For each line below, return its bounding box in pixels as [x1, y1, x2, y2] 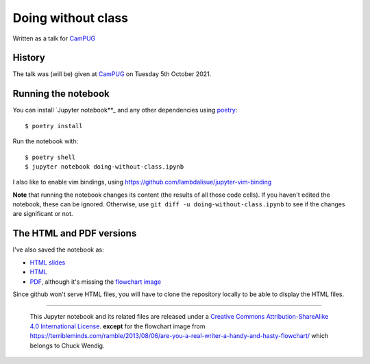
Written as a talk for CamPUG [12, 34, 96, 43]
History [12, 52, 46, 64]
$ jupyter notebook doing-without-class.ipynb [25, 162, 184, 171]
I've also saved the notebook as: [12, 245, 104, 254]
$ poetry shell [25, 153, 76, 161]
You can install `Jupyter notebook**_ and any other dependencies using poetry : [12, 106, 238, 114]
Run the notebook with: [12, 137, 79, 145]
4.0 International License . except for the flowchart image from [29, 322, 206, 330]
